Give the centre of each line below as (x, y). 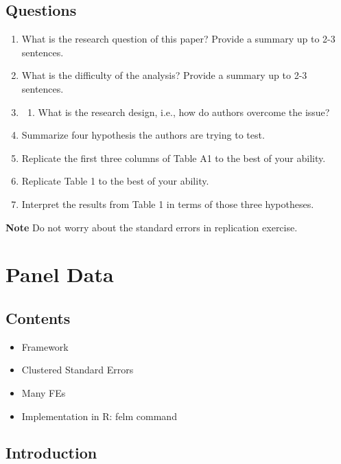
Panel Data (60, 274)
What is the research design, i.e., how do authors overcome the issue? (184, 112)
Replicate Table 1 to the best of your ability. (115, 181)
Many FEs (44, 392)
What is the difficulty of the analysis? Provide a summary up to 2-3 (164, 75)
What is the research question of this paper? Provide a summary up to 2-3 (178, 39)
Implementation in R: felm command (99, 416)
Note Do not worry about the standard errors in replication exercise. (152, 227)
